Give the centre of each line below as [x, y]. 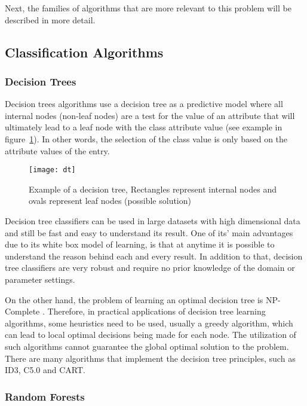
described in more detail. [50, 19]
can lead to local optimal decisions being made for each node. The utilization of [151, 335]
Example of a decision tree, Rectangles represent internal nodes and [153, 189]
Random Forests [45, 396]
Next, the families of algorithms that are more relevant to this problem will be [148, 8]
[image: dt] [52, 170]
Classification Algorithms [84, 52]
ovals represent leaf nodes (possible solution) [110, 201]
